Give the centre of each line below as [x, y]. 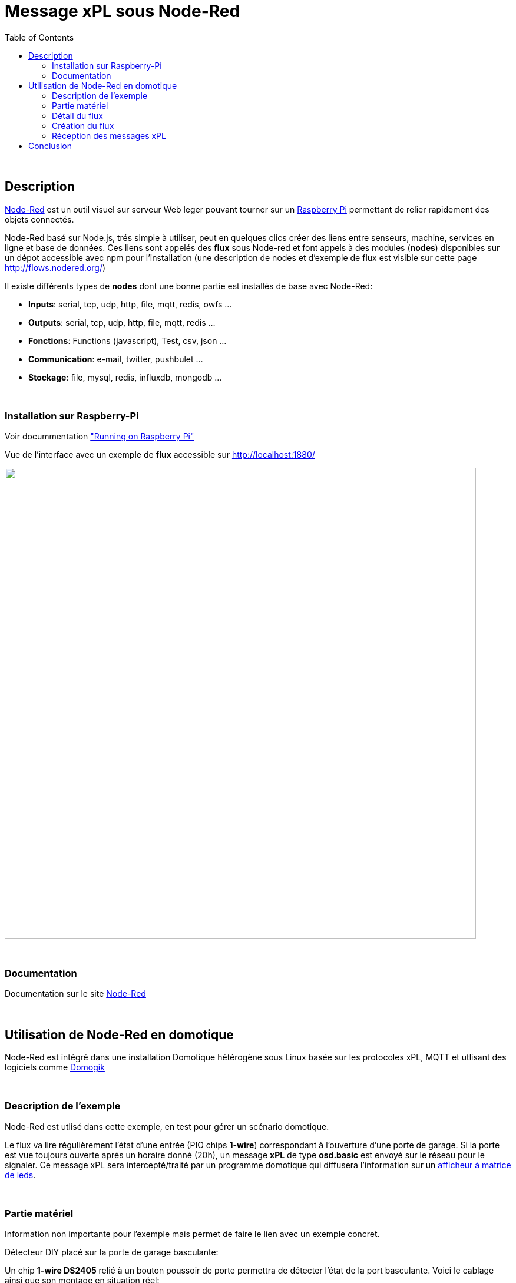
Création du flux [83, 125]
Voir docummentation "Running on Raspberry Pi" [100, 437]
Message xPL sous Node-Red [123, 11]
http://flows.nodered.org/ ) [55, 267]
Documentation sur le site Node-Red [75, 994]
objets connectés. [39, 219]
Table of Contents [39, 37]
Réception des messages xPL [109, 135]
